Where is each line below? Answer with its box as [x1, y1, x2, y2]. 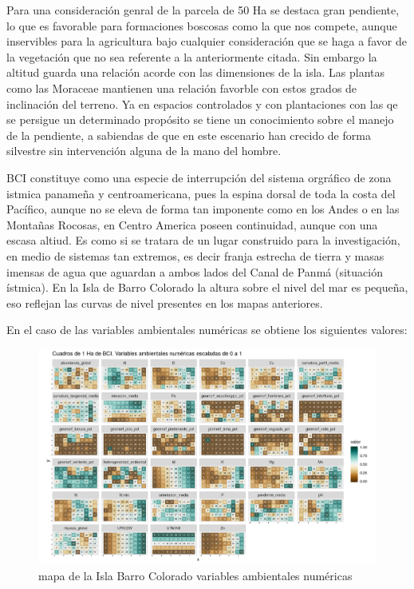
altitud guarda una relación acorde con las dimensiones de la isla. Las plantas [6, 64, 385, 81]
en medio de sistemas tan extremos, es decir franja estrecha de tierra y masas [6, 247, 384, 264]
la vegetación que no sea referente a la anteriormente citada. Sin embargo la [6, 48, 377, 65]
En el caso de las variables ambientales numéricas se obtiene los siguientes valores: [6, 321, 408, 338]
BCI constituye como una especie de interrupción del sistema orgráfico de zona [6, 169, 392, 185]
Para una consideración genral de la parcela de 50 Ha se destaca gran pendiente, [6, 2, 400, 18]
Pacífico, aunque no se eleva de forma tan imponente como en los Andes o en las [6, 201, 400, 217]
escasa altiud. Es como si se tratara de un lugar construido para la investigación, [6, 232, 400, 249]
